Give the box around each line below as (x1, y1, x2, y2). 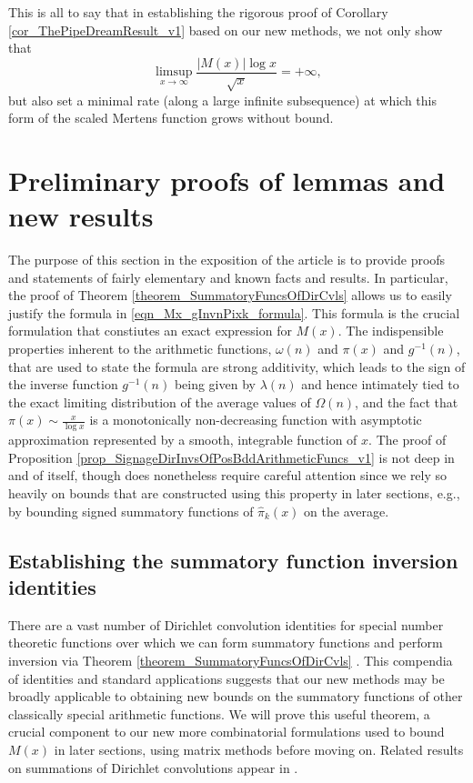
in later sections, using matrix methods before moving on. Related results (54, 740, 464, 758)
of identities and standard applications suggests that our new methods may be (8, 668, 445, 688)
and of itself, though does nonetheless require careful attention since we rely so (8, 466, 448, 485)
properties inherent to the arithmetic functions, (8, 339, 272, 358)
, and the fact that (355, 392, 458, 411)
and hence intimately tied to (301, 375, 459, 394)
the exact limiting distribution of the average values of (8, 392, 311, 411)
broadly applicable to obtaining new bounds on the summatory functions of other (8, 687, 463, 706)
